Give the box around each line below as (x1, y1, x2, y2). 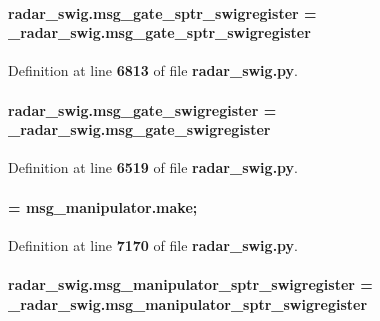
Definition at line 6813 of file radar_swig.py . (8, 60, 299, 81)
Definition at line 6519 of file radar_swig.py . (8, 157, 299, 178)
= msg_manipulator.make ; (8, 196, 198, 217)
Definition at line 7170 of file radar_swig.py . (8, 234, 299, 255)
